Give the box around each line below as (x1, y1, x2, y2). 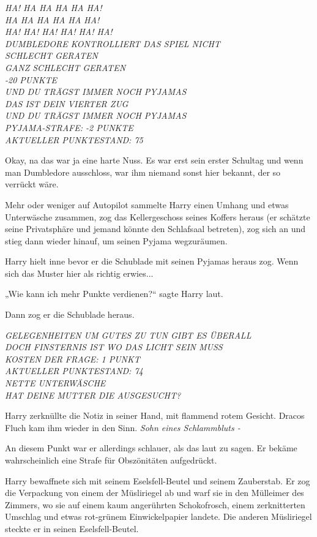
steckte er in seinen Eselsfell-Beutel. (5, 522, 139, 535)
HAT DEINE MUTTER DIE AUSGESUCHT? (5, 388, 181, 401)
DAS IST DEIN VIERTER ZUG (5, 97, 129, 110)
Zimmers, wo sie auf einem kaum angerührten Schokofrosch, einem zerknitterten (5, 498, 305, 511)
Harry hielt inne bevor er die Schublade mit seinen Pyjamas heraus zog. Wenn (5, 255, 299, 268)
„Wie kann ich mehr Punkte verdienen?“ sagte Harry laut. (5, 287, 223, 300)
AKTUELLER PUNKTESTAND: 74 (5, 364, 143, 377)
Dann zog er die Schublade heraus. (5, 308, 135, 321)
